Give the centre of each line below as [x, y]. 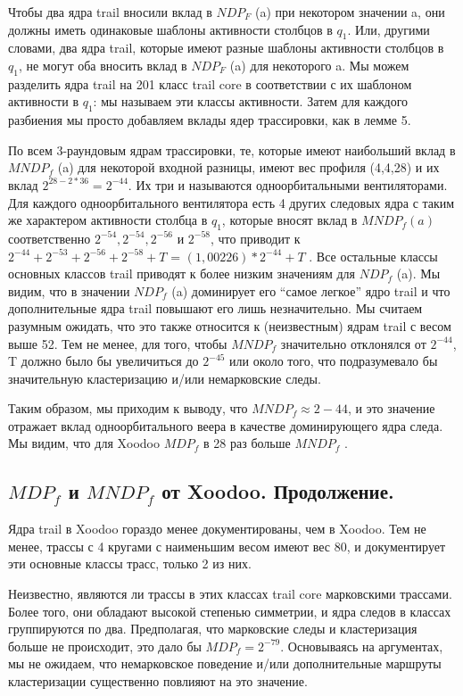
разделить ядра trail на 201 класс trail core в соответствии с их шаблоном [210, 83]
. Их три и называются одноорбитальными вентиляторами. [288, 184]
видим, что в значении [69, 290]
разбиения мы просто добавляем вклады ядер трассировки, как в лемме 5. [210, 120]
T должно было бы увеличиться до [103, 361]
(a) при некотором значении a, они [350, 12]
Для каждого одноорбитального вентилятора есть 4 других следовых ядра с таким [231, 202]
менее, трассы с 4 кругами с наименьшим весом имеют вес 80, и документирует [227, 546]
